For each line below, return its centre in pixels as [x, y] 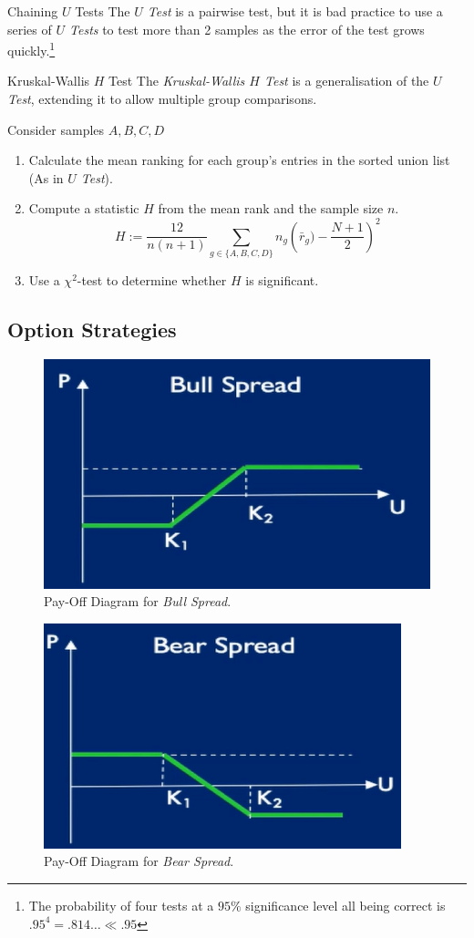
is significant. [282, 279]
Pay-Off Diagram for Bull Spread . [138, 601]
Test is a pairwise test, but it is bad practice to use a [295, 11]
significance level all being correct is [345, 905]
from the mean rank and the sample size [271, 208]
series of [30, 29]
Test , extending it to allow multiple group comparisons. [162, 99]
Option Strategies [92, 329]
